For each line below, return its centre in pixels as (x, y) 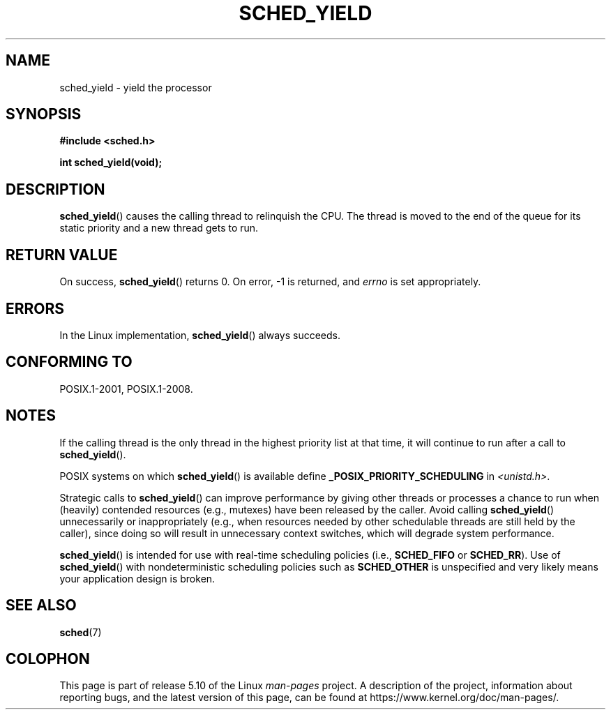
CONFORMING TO (69, 362)
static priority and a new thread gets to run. (159, 228)
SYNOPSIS (44, 114)
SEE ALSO (41, 605)
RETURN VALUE (62, 255)
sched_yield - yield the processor (136, 87)
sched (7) (81, 632)
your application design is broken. (137, 578)
